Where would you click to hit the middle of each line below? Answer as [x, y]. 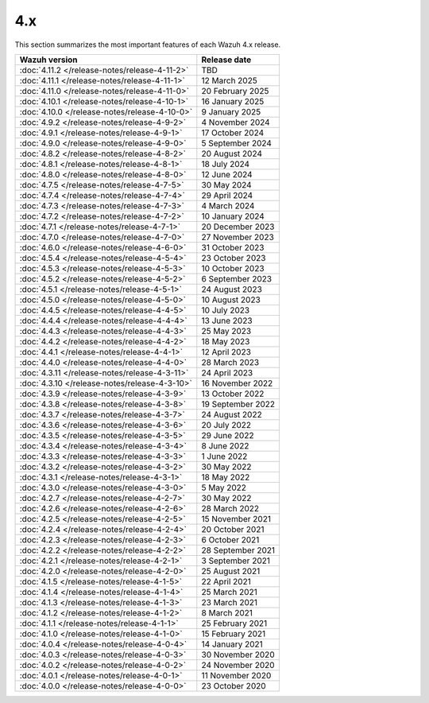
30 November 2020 [238, 654]
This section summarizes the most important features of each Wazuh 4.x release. [148, 45]
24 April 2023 [227, 372]
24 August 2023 [232, 289]
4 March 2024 [228, 205]
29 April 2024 [227, 195]
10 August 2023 [231, 300]
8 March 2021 [227, 612]
